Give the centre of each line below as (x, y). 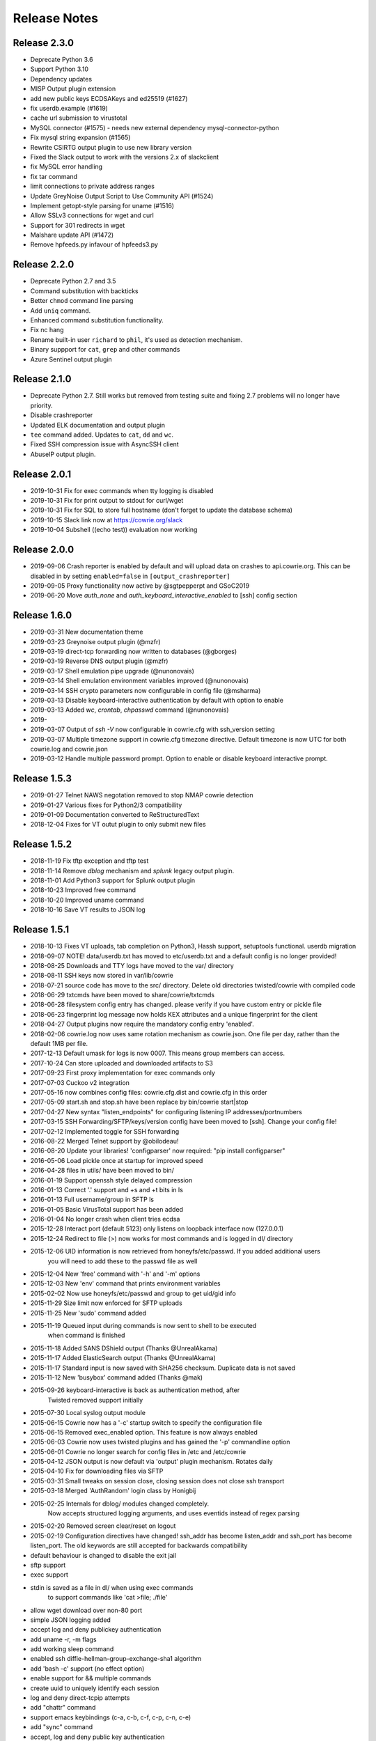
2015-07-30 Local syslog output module (88, 1413)
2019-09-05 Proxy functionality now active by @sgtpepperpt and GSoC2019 (140, 586)
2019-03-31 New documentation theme (87, 632)
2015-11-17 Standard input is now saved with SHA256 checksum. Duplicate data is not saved (163, 1368)
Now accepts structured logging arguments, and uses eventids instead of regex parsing (173, 1513)
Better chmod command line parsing (82, 301)
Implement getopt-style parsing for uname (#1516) (102, 205)
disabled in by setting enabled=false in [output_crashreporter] (131, 576)
